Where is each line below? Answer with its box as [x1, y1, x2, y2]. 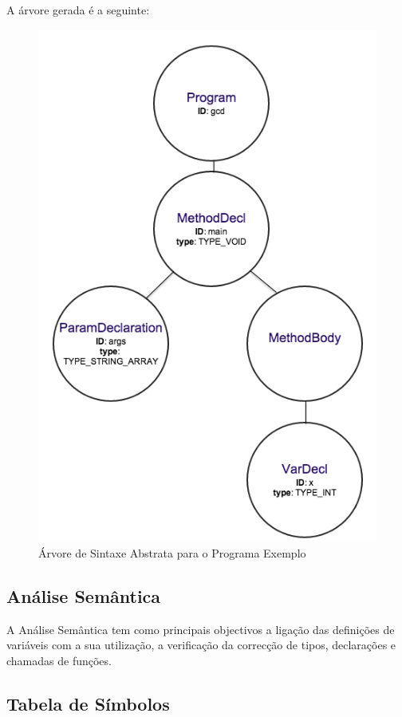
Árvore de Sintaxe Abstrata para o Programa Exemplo [38, 544, 306, 561]
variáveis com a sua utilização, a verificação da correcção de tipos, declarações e [6, 636, 396, 653]
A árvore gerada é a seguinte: [6, 2, 150, 18]
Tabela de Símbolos [6, 691, 170, 715]
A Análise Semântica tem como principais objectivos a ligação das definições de [6, 620, 395, 637]
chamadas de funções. [6, 652, 112, 668]
